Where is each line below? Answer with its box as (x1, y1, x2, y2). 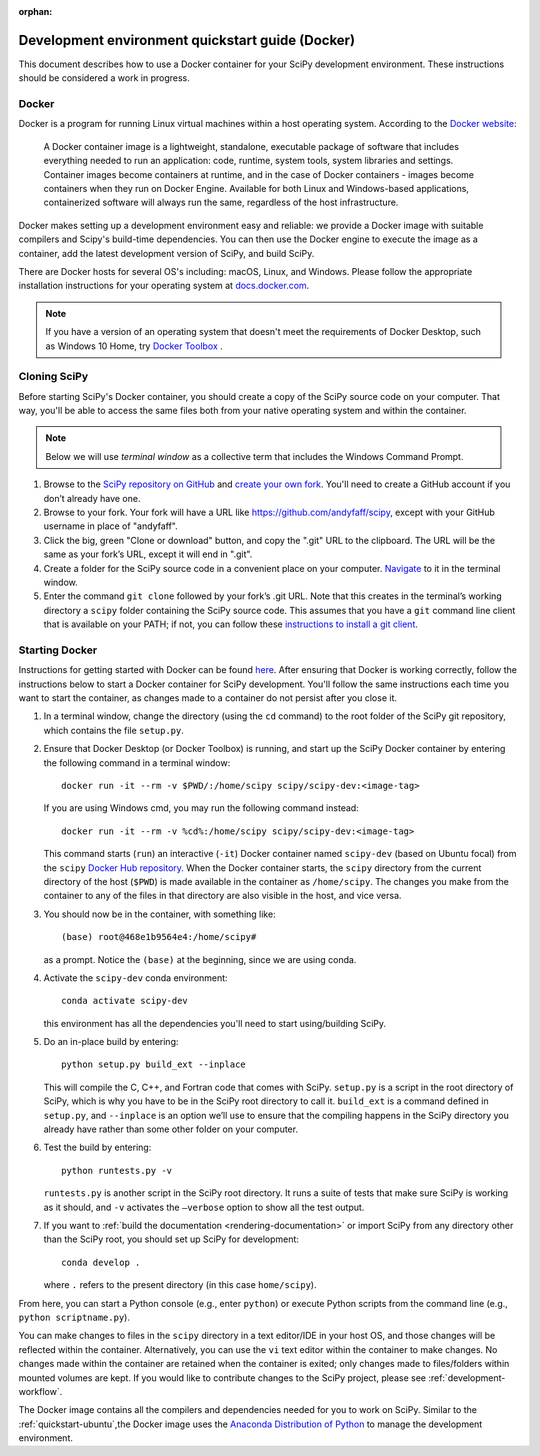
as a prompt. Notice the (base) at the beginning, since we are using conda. (43, 953, 357, 965)
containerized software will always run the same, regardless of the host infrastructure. (43, 196, 399, 209)
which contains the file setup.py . (43, 724, 185, 736)
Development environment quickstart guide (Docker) (18, 31, 355, 49)
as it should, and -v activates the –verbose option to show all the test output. (43, 1201, 365, 1213)
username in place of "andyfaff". (43, 520, 179, 532)
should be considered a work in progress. (18, 72, 190, 84)
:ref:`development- (428, 1371, 506, 1384)
